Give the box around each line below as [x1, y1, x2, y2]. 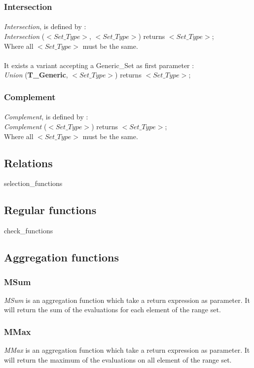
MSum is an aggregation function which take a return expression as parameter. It [4, 294, 250, 305]
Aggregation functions [4, 250, 119, 265]
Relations [4, 155, 53, 170]
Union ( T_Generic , [4, 70, 68, 80]
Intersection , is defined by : [4, 21, 86, 32]
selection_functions [4, 178, 63, 188]
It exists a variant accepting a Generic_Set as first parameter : [4, 60, 194, 70]
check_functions [4, 225, 53, 236]
